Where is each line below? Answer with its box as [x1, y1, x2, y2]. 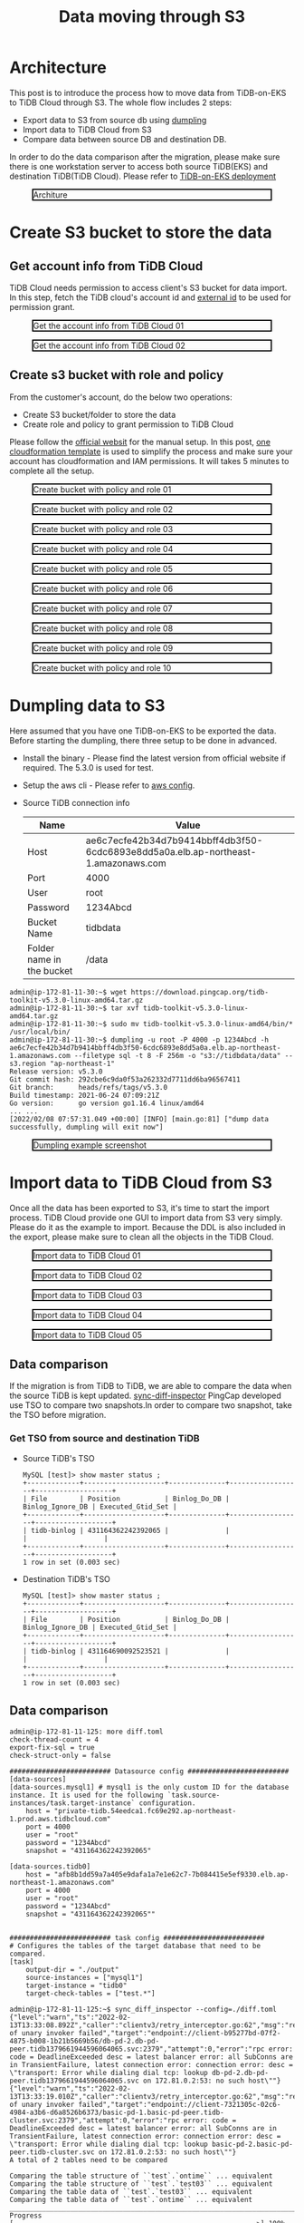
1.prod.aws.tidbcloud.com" [9, 1814, 111, 1823]
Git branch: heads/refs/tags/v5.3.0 [9, 1082, 168, 1092]
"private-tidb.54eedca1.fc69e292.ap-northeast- [53, 1806, 237, 1815]
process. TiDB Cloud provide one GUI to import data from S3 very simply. [9, 1212, 283, 1223]
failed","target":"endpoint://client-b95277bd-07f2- [78, 2028, 281, 2037]
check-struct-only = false [9, 1751, 111, 1760]
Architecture [9, 57, 107, 78]
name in [26, 953, 62, 966]
